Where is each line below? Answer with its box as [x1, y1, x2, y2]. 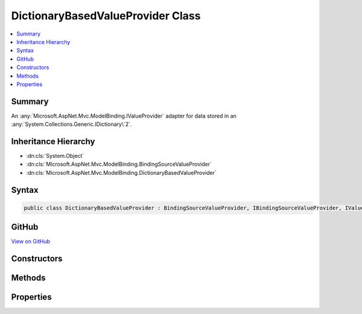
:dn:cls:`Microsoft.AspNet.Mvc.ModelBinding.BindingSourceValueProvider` [26, 160, 212, 168]
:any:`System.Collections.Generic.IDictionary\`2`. [11, 121, 132, 128]
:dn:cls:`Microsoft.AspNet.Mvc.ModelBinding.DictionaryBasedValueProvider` [26, 169, 217, 176]
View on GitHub [11, 238, 51, 245]
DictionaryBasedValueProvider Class [11, 9, 201, 22]
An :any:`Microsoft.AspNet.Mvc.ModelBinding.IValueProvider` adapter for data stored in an [11, 112, 237, 119]
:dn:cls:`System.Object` [26, 152, 84, 160]
